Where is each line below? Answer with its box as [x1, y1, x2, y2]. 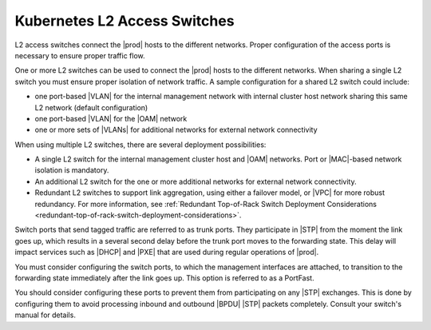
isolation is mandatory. [34, 165, 109, 175]
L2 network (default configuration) [34, 102, 148, 112]
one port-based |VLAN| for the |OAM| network [34, 113, 188, 123]
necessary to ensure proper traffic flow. [14, 50, 145, 60]
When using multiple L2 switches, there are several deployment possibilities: [14, 140, 267, 149]
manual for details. [14, 310, 76, 320]
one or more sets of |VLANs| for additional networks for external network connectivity [34, 125, 318, 135]
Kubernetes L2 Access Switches [14, 12, 235, 30]
